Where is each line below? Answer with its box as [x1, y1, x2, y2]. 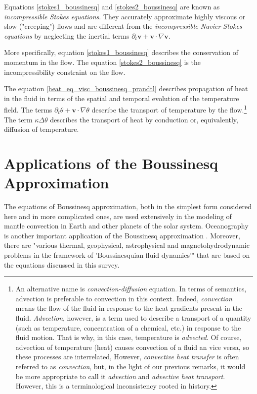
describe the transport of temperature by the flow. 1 [91, 103, 247, 114]
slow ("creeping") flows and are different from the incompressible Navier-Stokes [4, 21, 242, 31]
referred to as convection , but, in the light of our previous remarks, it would [15, 361, 246, 371]
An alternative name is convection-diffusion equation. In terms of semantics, [15, 283, 247, 294]
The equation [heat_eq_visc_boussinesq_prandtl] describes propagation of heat [4, 83, 248, 94]
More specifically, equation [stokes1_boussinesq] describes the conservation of [4, 47, 239, 57]
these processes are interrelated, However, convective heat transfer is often [15, 351, 239, 362]
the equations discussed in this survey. [4, 259, 120, 270]
